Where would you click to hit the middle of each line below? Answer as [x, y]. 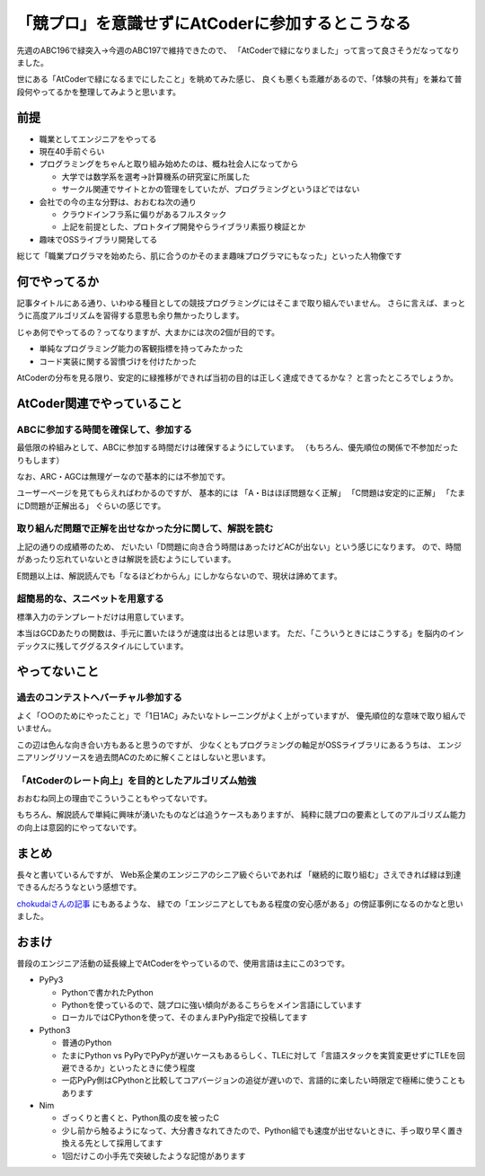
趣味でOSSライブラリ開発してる [98, 239]
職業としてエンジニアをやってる [98, 138]
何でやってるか [57, 282]
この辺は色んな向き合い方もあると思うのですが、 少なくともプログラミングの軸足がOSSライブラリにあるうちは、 [226, 745]
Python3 [55, 1030]
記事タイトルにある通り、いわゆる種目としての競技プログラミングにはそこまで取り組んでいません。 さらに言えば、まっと [241, 303]
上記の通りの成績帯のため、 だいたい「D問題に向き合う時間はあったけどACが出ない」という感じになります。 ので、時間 [239, 546]
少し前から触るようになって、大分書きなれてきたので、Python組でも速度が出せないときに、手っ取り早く [255, 1130]
